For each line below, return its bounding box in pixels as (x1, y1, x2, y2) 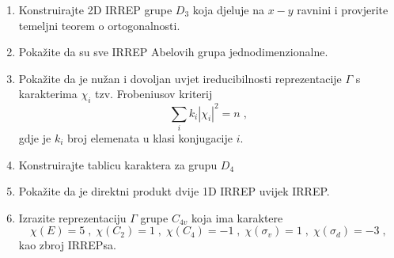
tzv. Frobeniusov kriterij (95, 85, 213, 102)
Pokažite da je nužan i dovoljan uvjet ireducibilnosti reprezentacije (18, 70, 342, 86)
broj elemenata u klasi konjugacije (67, 130, 233, 146)
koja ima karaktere (191, 209, 283, 226)
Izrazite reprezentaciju (18, 209, 127, 226)
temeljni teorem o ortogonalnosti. (18, 17, 180, 33)
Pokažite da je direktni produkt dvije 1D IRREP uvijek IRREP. (18, 183, 330, 199)
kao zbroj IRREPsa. (18, 237, 116, 253)
